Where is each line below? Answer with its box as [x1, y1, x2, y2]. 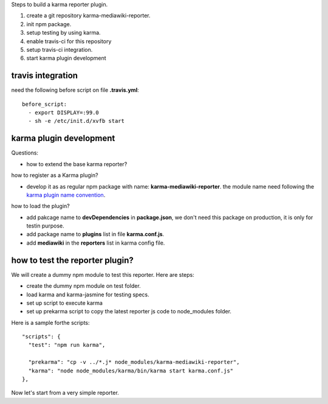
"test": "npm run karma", [28, 341, 106, 349]
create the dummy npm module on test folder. [26, 282, 141, 290]
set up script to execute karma [26, 299, 103, 307]
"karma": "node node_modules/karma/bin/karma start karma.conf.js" [28, 367, 234, 374]
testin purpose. [26, 222, 65, 229]
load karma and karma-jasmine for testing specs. [26, 291, 149, 298]
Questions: [11, 149, 39, 156]
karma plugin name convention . [26, 191, 106, 198]
